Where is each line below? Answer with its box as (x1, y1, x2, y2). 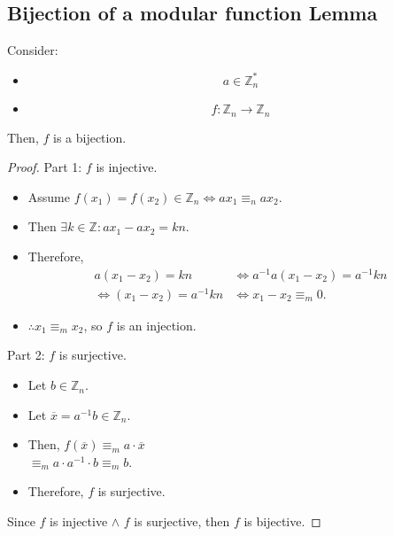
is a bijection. (52, 128, 127, 146)
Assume (27, 187, 70, 206)
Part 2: (7, 346, 45, 364)
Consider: (7, 41, 58, 59)
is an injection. (116, 315, 197, 334)
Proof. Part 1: (7, 158, 82, 176)
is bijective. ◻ (243, 512, 321, 531)
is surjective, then (134, 512, 230, 531)
